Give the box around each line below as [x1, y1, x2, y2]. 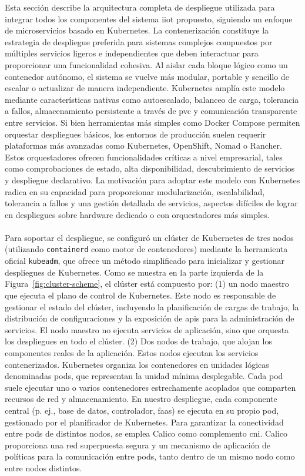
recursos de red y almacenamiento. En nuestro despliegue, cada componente [5, 393, 277, 405]
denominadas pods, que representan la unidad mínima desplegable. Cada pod [5, 370, 283, 382]
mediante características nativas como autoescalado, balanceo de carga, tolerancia [5, 93, 299, 105]
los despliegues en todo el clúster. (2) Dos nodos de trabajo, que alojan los [5, 335, 273, 347]
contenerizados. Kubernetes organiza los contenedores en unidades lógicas [5, 358, 269, 370]
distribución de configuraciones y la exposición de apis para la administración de [5, 312, 294, 324]
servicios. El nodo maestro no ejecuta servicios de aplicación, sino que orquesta [5, 323, 289, 336]
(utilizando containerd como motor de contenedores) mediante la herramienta [5, 243, 288, 255]
